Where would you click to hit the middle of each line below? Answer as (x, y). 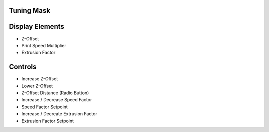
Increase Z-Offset (40, 79)
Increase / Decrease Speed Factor (57, 100)
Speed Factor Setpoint (45, 107)
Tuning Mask (30, 11)
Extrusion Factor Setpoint (48, 121)
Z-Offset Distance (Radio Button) (55, 93)
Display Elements (37, 27)
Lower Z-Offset (37, 86)
